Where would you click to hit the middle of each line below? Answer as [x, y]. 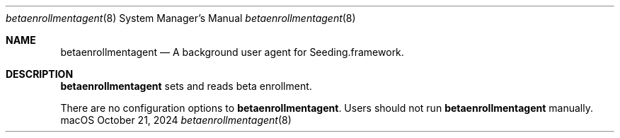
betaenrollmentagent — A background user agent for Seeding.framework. [232, 52]
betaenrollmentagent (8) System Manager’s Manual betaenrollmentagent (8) [181, 18]
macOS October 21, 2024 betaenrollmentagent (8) [176, 120]
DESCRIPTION [40, 74]
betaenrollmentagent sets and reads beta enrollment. [186, 86]
